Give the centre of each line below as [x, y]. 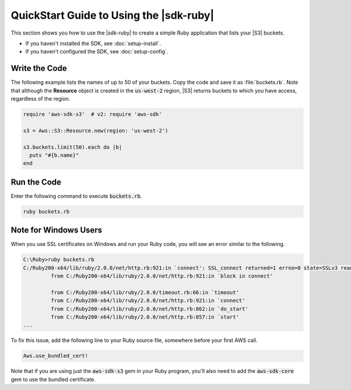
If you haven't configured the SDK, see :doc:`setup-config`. [97, 52]
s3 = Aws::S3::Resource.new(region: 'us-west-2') [96, 131]
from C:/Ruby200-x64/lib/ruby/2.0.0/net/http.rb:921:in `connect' [148, 301]
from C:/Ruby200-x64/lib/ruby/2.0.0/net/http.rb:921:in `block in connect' [162, 276]
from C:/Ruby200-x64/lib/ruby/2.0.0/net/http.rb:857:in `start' [145, 317]
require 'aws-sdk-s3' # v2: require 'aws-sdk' [92, 114]
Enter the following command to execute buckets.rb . [77, 196]
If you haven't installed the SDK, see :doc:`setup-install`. [93, 43]
